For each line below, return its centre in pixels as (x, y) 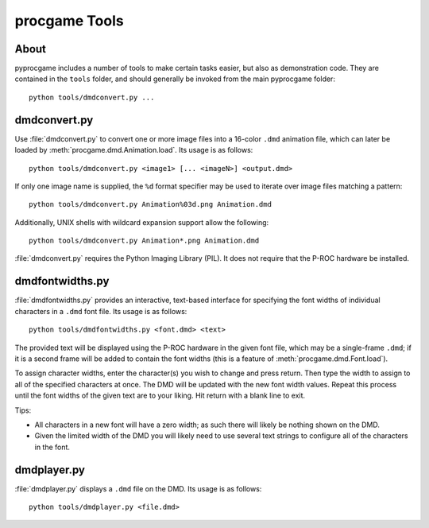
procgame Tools (69, 21)
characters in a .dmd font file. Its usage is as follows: (101, 311)
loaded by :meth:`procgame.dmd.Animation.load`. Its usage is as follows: (134, 150)
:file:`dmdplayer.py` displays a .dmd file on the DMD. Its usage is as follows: (138, 488)
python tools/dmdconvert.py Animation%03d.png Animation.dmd (150, 204)
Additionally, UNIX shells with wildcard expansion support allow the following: (142, 222)
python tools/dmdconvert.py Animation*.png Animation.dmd (144, 241)
